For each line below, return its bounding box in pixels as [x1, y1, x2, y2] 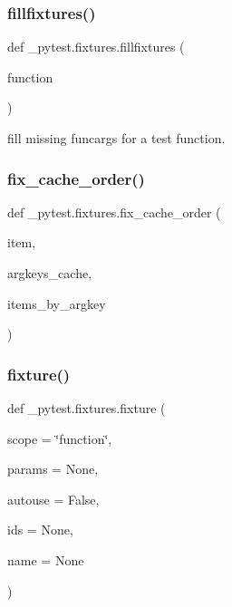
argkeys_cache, [7, 264, 92, 282]
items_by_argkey [7, 294, 106, 313]
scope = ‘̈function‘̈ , [7, 429, 112, 448]
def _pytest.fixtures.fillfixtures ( [7, 37, 185, 56]
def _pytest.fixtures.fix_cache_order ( [7, 202, 221, 221]
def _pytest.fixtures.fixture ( [7, 399, 166, 417]
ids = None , [7, 520, 73, 539]
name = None [7, 550, 84, 569]
